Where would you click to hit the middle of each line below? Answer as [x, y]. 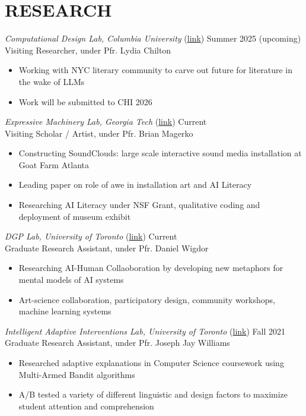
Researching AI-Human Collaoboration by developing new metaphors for [151, 268]
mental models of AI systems [71, 280]
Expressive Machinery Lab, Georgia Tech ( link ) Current [106, 122]
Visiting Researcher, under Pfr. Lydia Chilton [88, 50]
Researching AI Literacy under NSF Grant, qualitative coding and [139, 205]
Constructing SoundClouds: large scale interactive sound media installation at [160, 153]
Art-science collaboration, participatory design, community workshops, [147, 299]
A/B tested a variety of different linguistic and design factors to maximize [153, 394]
